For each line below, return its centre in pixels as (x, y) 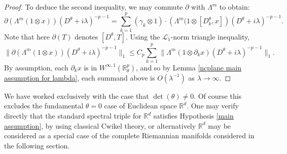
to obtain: (235, 7)
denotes (86, 36)
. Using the (143, 36)
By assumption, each (36, 67)
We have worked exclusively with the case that (77, 95)
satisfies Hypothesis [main (193, 116)
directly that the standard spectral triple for (73, 116)
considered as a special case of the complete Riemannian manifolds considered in (129, 136)
